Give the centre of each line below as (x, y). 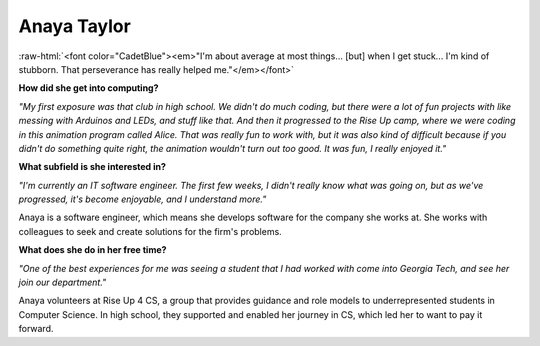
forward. (36, 329)
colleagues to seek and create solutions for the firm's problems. (150, 231)
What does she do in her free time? (92, 250)
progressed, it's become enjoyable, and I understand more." (142, 199)
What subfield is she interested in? (92, 167)
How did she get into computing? (88, 88)
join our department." (62, 282)
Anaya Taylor (75, 26)
